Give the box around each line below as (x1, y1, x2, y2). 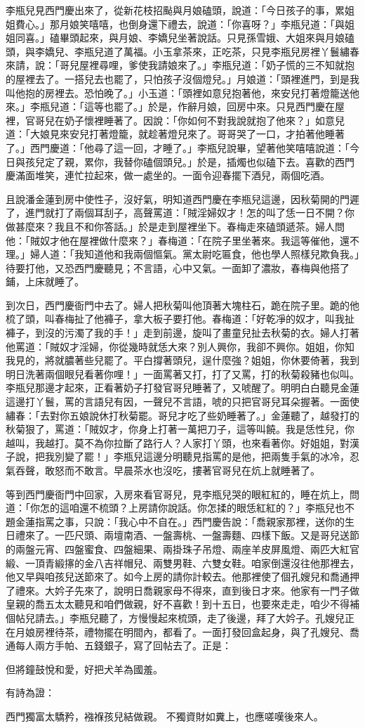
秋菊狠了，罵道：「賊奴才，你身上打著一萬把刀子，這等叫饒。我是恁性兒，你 (6, 422, 354, 436)
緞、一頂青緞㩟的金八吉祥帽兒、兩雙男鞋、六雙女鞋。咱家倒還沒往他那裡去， (6, 555, 359, 570)
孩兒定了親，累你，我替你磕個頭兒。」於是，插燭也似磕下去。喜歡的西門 (25, 154, 354, 169)
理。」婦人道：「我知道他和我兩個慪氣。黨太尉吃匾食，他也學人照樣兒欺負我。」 (6, 247, 359, 261)
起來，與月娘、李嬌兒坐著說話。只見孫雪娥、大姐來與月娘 (79, 30, 345, 45)
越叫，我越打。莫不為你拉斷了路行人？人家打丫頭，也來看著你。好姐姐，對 (6, 435, 350, 450)
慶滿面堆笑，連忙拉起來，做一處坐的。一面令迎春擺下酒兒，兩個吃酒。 (6, 168, 330, 183)
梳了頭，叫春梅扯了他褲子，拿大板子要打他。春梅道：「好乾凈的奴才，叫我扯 (6, 311, 354, 326)
